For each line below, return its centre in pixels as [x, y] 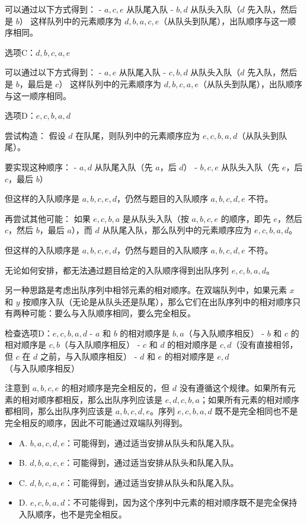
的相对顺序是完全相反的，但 [116, 388]
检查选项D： [29, 333]
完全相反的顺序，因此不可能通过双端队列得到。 [96, 423]
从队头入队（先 [250, 166]
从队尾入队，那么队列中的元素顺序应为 [177, 230]
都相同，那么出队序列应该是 [59, 411]
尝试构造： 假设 [35, 135]
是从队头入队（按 [156, 218]
